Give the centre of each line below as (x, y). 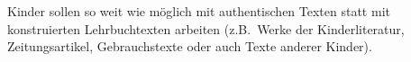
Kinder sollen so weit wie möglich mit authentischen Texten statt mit (199, 11)
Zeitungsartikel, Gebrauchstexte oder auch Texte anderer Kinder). (190, 46)
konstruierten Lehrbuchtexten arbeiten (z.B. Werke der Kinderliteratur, (206, 28)
